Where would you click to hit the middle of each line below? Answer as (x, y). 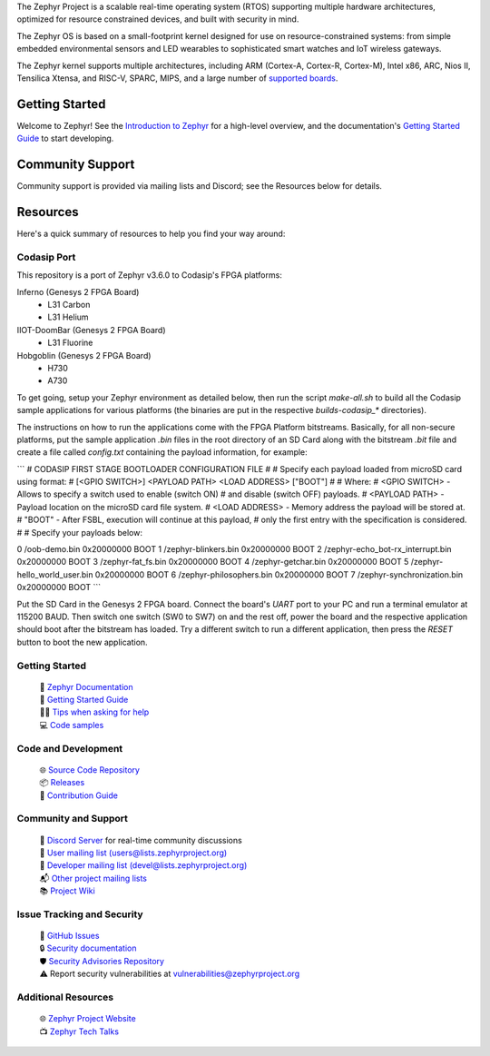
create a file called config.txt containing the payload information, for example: (162, 452)
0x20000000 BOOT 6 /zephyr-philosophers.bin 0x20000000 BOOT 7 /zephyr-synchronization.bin (279, 574)
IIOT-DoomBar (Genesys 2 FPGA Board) (92, 330)
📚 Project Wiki (67, 891)
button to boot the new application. (83, 642)
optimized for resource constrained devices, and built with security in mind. (158, 19)
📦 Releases (62, 783)
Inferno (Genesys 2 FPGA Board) (78, 291)
